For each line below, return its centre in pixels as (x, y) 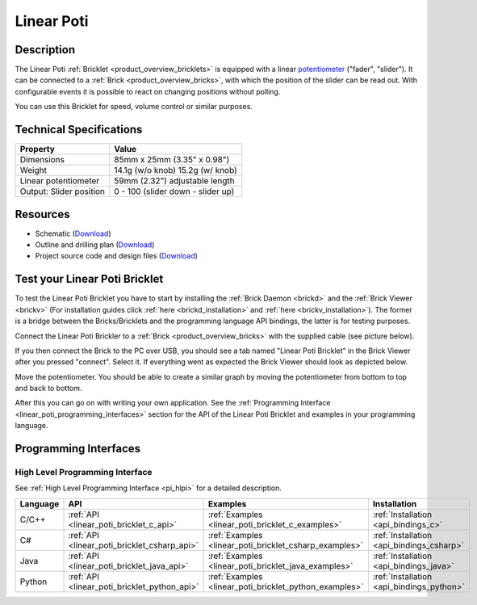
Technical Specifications (79, 130)
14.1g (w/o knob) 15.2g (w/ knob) (176, 170)
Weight (33, 170)
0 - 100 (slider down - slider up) (174, 191)
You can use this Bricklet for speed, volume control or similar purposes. (134, 107)
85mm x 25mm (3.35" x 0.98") (172, 160)
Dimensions (42, 160)
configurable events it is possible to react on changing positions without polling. (148, 91)
